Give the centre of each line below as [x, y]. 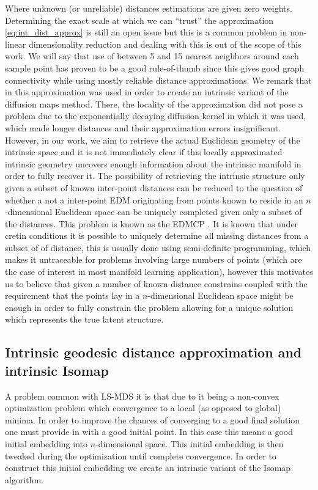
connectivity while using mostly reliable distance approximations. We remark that [158, 80]
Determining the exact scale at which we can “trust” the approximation [139, 20]
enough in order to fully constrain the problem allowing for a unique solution [149, 307]
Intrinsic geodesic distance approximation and [153, 352]
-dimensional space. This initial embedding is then [190, 444]
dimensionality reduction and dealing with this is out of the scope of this [165, 44]
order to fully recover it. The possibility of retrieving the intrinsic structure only [155, 176]
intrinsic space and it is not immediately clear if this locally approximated [144, 152]
